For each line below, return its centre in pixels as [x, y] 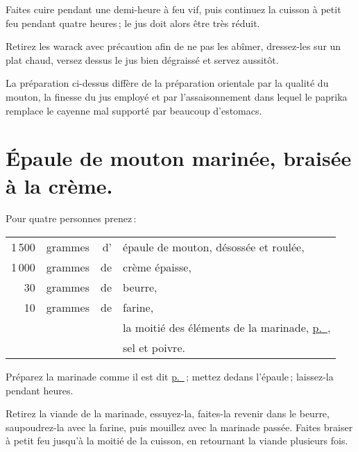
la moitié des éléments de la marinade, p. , [227, 328]
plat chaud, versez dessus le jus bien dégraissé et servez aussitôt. [142, 59]
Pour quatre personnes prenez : [71, 218]
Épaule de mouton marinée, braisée [179, 158]
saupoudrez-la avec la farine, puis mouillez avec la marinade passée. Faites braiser [179, 427]
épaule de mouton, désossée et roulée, [214, 247]
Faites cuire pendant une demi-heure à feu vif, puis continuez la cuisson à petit [173, 9]
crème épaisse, [157, 267]
